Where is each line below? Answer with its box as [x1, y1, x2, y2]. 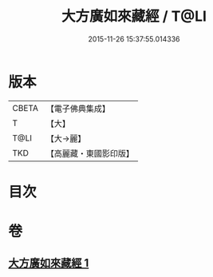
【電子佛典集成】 [45, 103, 110, 114]
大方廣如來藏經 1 [8, 256, 89, 270]
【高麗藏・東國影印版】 [45, 148, 134, 159]
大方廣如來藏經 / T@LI [61, 7, 207, 26]
